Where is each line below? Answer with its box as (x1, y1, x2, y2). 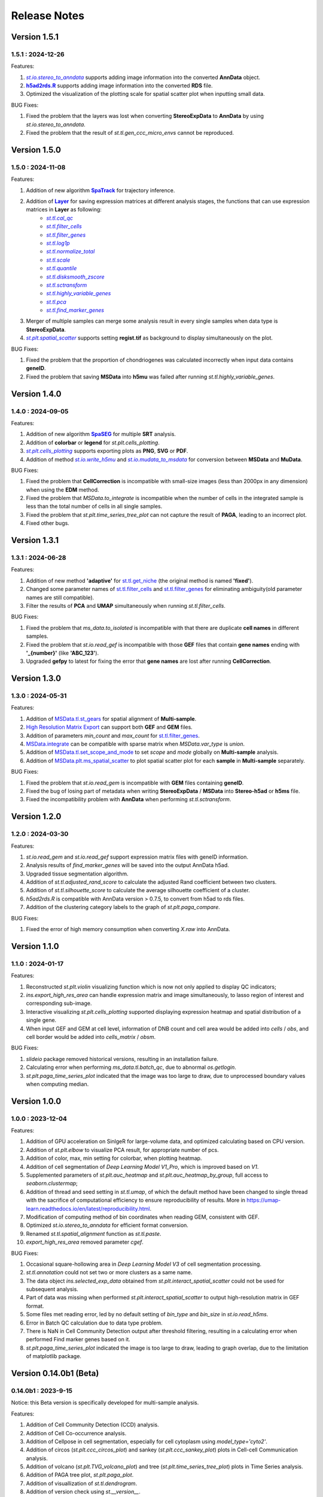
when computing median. (26, 1080, 89, 1087)
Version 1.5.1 (11, 32, 59, 42)
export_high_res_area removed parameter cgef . (26, 1238, 144, 1246)
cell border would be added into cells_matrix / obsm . (26, 1033, 156, 1040)
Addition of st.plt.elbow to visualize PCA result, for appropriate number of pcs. (26, 1146, 219, 1153)
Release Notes (11, 9, 85, 22)
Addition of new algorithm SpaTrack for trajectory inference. (26, 186, 175, 194)
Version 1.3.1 (11, 535, 59, 546)
